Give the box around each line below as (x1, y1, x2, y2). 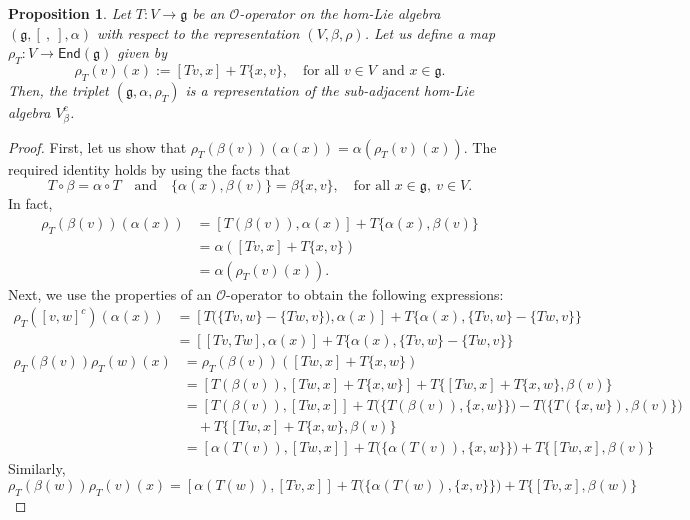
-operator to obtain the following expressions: (226, 283, 504, 304)
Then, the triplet (8, 79, 109, 100)
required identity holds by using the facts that (8, 158, 291, 179)
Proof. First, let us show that (8, 136, 187, 157)
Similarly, (8, 458, 66, 479)
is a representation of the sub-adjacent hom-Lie (185, 79, 475, 100)
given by (117, 42, 168, 63)
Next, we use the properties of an (8, 283, 212, 304)
